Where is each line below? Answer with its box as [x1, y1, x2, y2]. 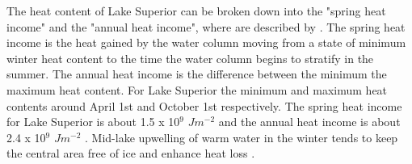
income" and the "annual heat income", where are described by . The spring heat [6, 18, 406, 35]
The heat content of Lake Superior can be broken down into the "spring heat [6, 2, 386, 19]
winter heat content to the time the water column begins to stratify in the [6, 49, 374, 66]
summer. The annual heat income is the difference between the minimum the [6, 65, 387, 82]
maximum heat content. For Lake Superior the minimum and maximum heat [6, 81, 388, 98]
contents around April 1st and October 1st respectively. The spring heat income [6, 97, 402, 114]
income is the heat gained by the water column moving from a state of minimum [6, 34, 406, 51]
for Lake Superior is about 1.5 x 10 [6, 113, 180, 130]
